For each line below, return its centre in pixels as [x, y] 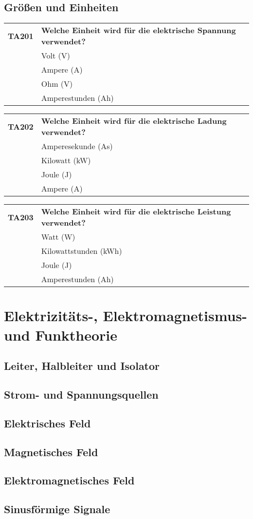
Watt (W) [58, 237]
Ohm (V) [57, 84]
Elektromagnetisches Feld [69, 480]
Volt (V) [55, 56]
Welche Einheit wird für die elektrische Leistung [136, 211]
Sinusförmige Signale [57, 509]
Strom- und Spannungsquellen [81, 394]
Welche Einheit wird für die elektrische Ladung [134, 121]
